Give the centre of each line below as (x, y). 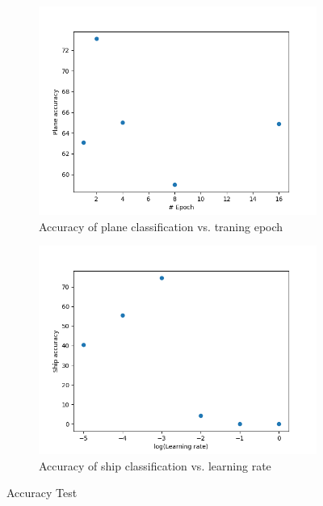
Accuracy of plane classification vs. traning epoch (161, 226)
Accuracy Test (42, 493)
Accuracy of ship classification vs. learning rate (155, 465)
